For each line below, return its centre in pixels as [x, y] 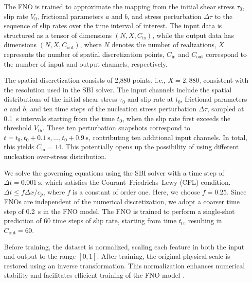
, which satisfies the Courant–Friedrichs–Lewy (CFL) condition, [135, 182]
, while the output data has [193, 35]
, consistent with [224, 80]
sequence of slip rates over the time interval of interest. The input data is [113, 26]
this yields [19, 147]
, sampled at [225, 108]
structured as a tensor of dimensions [58, 35]
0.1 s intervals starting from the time [59, 118]
